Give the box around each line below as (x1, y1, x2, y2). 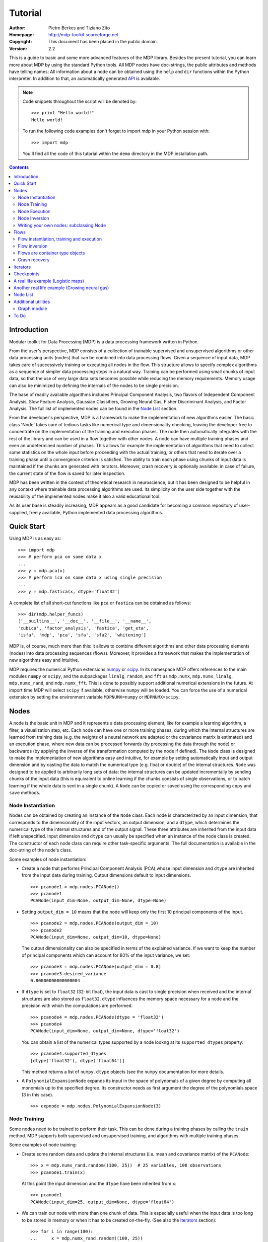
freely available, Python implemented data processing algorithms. (29, 509, 163, 515)
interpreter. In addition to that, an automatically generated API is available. (9, 76, 160, 81)
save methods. (9, 790, 41, 796)
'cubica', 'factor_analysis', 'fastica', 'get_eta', (18, 625, 149, 631)
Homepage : (9, 31, 34, 37)
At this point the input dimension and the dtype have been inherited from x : (21, 1180, 177, 1186)
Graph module (18, 306, 47, 311)
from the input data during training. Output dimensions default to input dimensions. (21, 872, 191, 878)
